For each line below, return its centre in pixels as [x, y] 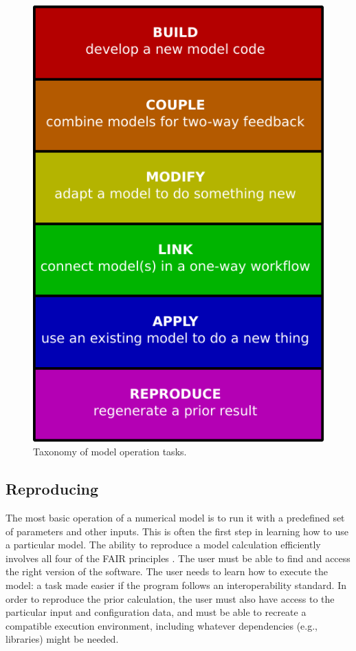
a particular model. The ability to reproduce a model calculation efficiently [163, 545]
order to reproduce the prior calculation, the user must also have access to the [170, 598]
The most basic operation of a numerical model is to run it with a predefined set [175, 518]
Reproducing [52, 489]
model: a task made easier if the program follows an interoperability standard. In [176, 585]
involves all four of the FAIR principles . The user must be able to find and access [178, 558]
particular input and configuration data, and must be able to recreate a [156, 612]
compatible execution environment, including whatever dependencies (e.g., [162, 625]
